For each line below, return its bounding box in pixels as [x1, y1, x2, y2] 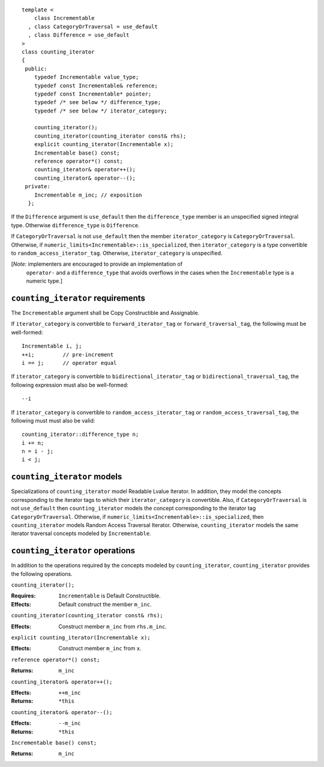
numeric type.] [26, 277, 63, 285]
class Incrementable [34, 15, 95, 22]
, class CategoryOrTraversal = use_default [28, 23, 158, 30]
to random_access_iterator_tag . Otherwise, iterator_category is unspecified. [11, 249, 223, 257]
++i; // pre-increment [22, 351, 114, 358]
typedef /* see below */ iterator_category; [34, 107, 167, 114]
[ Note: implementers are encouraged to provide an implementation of [11, 260, 183, 267]
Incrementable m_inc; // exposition [34, 191, 142, 198]
